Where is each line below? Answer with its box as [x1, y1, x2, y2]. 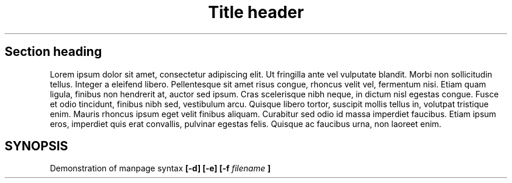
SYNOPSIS [5, 139, 68, 154]
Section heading [5, 44, 102, 59]
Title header [208, 2, 304, 22]
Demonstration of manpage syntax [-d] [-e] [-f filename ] [50, 163, 271, 174]
